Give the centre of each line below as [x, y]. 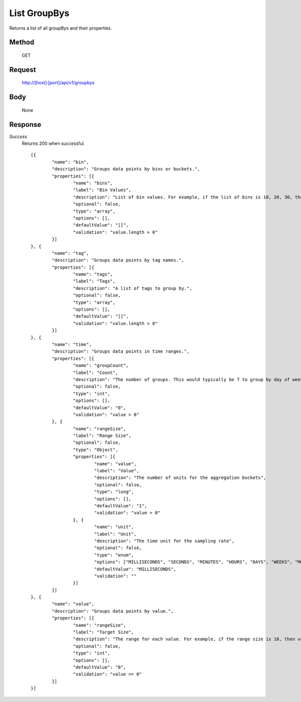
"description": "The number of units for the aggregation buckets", [180, 478]
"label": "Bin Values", [102, 190]
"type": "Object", [96, 450]
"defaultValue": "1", [121, 506]
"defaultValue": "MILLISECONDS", [135, 569]
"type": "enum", [114, 555]
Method [22, 42]
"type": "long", [114, 492]
